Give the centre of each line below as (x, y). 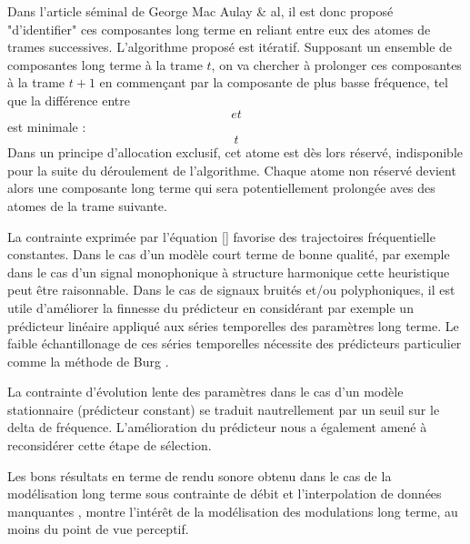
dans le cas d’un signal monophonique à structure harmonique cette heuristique (229, 272)
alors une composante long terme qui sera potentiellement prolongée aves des (221, 188)
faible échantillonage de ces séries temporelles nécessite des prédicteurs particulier (235, 343)
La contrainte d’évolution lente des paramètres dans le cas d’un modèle (205, 392)
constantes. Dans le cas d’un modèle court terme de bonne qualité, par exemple (229, 254)
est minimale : (47, 126)
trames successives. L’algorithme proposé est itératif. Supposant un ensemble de (230, 47)
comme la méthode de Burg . (88, 361)
